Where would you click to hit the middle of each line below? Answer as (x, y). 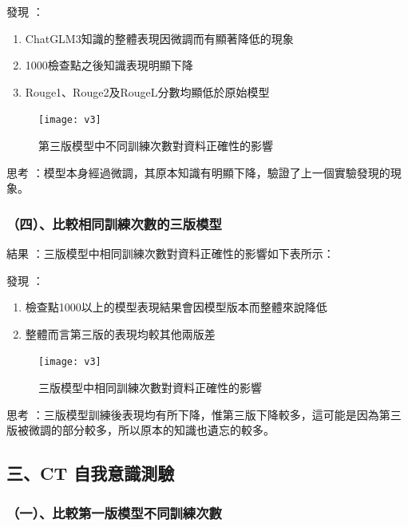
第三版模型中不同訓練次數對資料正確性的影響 (156, 146)
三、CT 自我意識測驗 (91, 473)
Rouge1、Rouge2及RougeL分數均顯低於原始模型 (147, 91)
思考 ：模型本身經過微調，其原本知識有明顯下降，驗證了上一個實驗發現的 (198, 172)
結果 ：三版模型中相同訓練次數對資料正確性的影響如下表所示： (170, 254)
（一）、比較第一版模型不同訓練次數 (114, 512)
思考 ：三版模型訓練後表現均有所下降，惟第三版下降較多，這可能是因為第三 (204, 414)
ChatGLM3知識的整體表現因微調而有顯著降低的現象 (159, 38)
